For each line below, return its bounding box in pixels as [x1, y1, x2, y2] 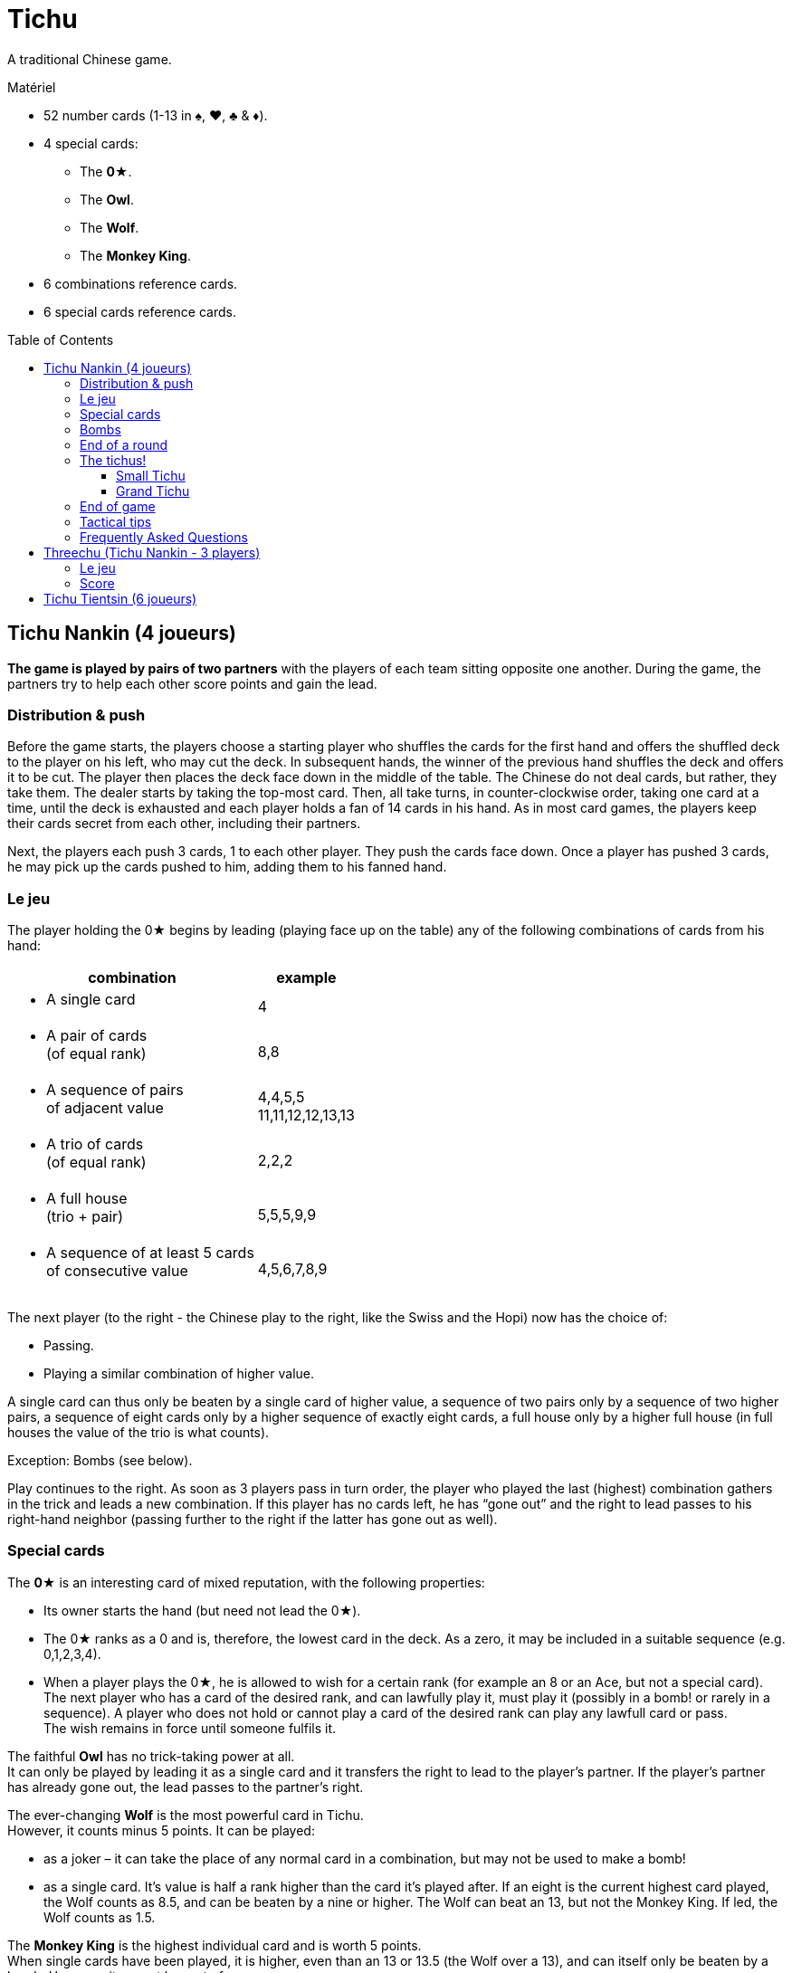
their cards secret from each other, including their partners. [7, 815, 361, 832]
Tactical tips [80, 513, 152, 529]
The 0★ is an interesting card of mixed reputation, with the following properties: [7, 1574, 485, 1590]
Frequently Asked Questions [80, 529, 248, 545]
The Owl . [80, 191, 134, 207]
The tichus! [80, 452, 147, 468]
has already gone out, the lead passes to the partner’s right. [7, 1778, 364, 1795]
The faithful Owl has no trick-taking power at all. [7, 1748, 295, 1764]
